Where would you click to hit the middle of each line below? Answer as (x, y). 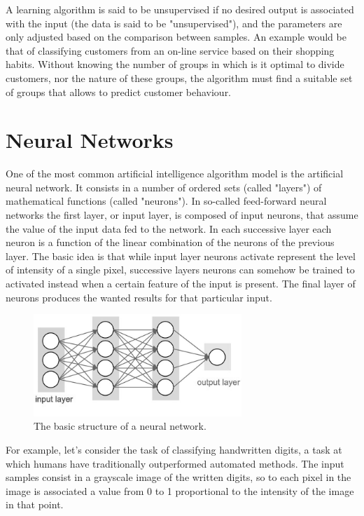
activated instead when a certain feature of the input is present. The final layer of (181, 284)
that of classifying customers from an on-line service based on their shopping (170, 50)
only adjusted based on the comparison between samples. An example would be (176, 37)
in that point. (35, 504)
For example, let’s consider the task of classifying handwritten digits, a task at (174, 449)
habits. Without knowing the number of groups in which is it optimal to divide (175, 64)
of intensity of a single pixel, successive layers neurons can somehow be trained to (180, 270)
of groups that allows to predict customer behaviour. (119, 91)
